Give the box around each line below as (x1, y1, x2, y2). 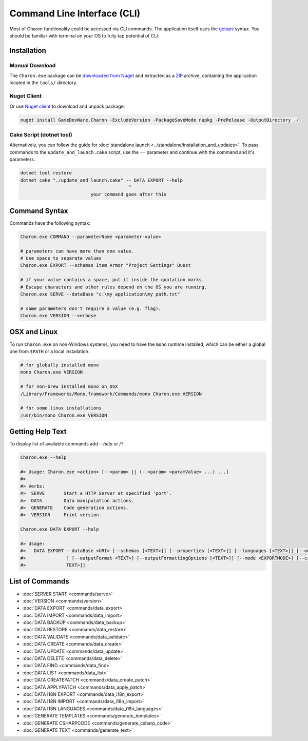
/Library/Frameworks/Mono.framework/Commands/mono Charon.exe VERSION (20, 391, 202, 397)
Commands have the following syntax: (9, 220, 91, 226)
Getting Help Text (9, 427, 67, 436)
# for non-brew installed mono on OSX (20, 384, 118, 389)
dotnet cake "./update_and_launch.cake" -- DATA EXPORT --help (20, 177, 183, 183)
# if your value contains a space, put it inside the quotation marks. (20, 277, 205, 283)
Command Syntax (9, 206, 68, 215)
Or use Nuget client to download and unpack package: (9, 103, 125, 109)
